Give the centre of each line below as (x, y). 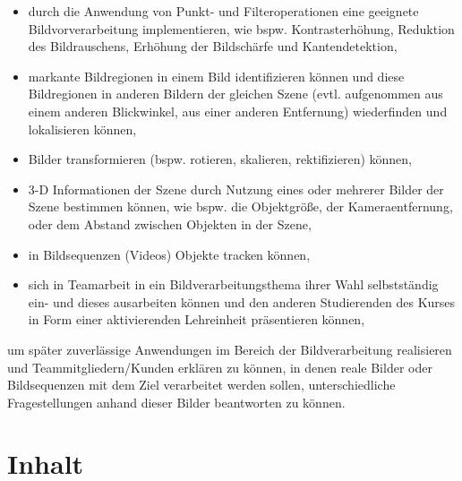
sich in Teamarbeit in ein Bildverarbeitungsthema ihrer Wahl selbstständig (233, 284)
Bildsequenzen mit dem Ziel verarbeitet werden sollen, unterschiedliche (201, 385)
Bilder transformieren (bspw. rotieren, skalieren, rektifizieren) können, (220, 159)
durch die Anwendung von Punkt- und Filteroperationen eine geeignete (223, 11)
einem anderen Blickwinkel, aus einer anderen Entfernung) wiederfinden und (238, 111)
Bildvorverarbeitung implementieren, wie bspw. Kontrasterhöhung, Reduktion (241, 28)
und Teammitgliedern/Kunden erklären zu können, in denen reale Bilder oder (220, 367)
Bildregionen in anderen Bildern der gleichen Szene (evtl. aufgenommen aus (235, 94)
